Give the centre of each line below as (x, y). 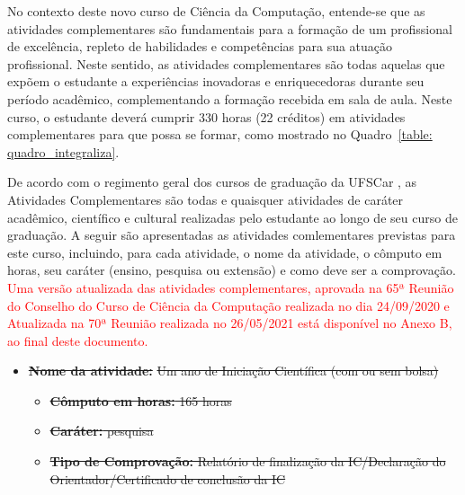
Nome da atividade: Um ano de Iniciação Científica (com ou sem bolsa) (233, 371)
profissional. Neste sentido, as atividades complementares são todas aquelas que (226, 63)
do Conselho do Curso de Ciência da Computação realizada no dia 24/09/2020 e (228, 305)
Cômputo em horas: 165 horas (141, 400)
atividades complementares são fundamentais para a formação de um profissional (230, 28)
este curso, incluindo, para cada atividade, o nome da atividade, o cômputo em (225, 252)
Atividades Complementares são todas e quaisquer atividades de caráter (206, 199)
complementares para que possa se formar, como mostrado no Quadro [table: (220, 134)
